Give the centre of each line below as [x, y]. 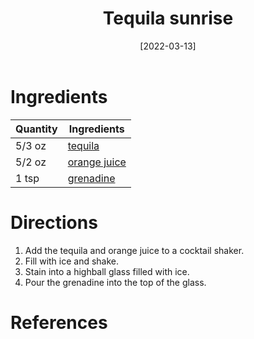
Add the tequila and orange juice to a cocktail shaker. [134, 250]
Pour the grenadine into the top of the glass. [115, 282]
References [59, 322]
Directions [54, 222]
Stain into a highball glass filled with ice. [107, 271]
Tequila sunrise [168, 18]
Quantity [36, 129]
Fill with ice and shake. [72, 261]
